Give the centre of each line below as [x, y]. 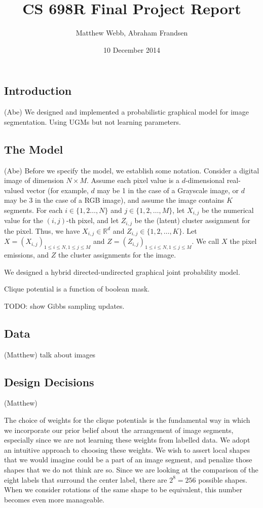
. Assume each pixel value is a [133, 180]
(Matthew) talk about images [50, 354]
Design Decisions [49, 382]
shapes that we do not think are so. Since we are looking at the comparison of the [131, 469]
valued [14, 190]
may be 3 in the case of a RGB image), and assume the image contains [114, 200]
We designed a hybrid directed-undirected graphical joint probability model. [122, 271]
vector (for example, [57, 190]
